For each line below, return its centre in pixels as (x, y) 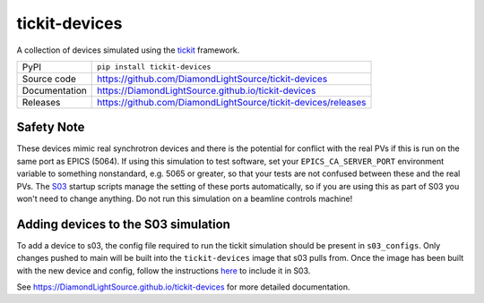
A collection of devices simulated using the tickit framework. (128, 50)
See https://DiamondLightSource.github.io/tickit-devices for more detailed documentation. (183, 287)
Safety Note (51, 127)
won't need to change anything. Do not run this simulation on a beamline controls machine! (185, 199)
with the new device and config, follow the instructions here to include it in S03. (164, 270)
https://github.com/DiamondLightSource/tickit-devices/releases (232, 102)
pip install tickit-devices (154, 67)
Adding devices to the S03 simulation (123, 224)
